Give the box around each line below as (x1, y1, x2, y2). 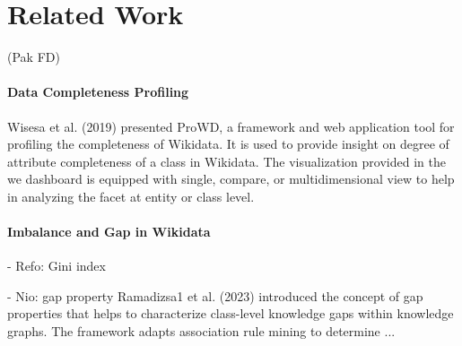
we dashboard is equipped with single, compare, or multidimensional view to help (7, 169, 455, 188)
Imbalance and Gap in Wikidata (7, 222, 211, 241)
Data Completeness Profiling (7, 82, 189, 101)
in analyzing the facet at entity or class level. (7, 186, 255, 205)
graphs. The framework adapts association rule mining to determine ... (7, 322, 396, 341)
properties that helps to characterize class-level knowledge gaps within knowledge (7, 304, 454, 323)
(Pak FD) (7, 48, 60, 66)
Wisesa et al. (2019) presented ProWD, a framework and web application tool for (7, 117, 455, 135)
